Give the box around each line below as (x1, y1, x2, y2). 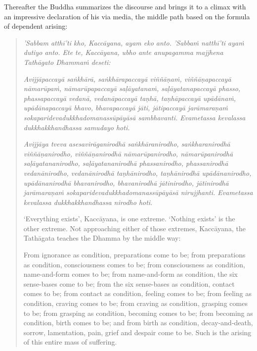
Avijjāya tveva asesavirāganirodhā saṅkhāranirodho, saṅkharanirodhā (23, 139, 230, 149)
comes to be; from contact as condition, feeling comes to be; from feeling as (23, 288, 252, 299)
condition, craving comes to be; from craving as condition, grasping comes (23, 298, 248, 308)
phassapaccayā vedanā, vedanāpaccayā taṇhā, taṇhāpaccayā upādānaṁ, (23, 93, 236, 103)
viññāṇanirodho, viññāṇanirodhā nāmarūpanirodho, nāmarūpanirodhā (23, 148, 233, 158)
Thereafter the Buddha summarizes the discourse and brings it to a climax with (4, 1, 246, 11)
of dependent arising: (4, 21, 68, 31)
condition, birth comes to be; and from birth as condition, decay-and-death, (23, 317, 253, 328)
